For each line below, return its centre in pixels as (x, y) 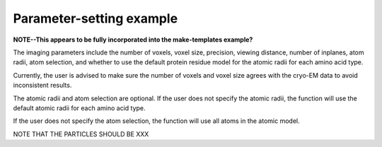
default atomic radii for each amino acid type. (79, 108)
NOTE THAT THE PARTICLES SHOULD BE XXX (81, 134)
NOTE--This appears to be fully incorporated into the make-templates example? (133, 40)
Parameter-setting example (95, 18)
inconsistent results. (42, 86)
